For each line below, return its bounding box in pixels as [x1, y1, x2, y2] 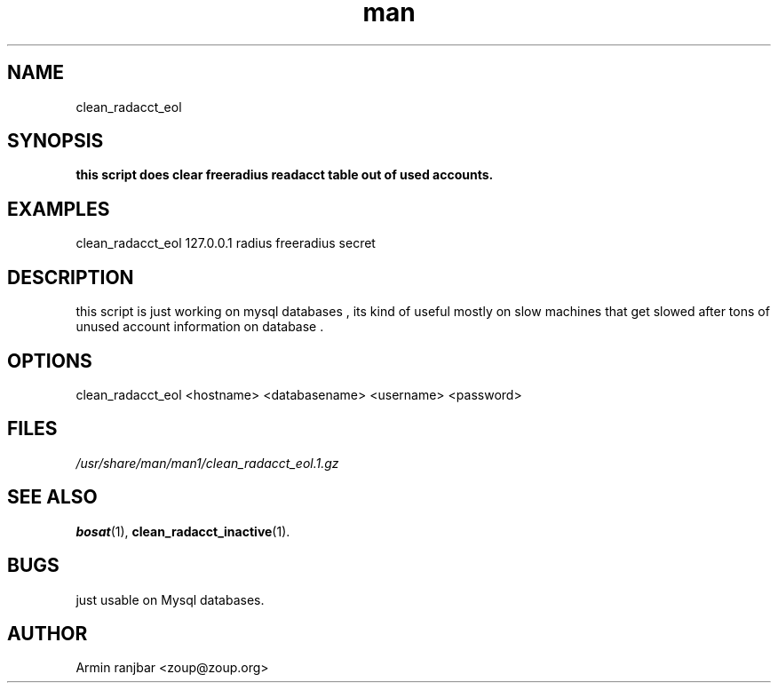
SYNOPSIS [7, 130, 104, 153]
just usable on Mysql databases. [75, 591, 265, 607]
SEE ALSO [7, 486, 98, 509]
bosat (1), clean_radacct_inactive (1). [75, 523, 290, 539]
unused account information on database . [75, 319, 324, 335]
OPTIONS [7, 349, 92, 372]
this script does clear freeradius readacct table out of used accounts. [75, 167, 494, 183]
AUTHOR [7, 622, 88, 645]
